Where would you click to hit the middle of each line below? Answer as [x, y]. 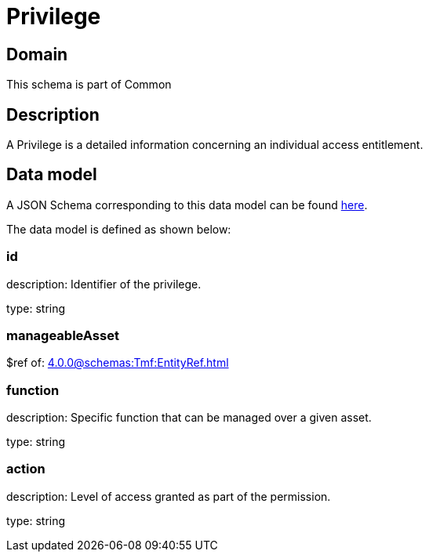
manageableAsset [63, 335]
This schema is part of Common [89, 85]
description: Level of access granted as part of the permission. [169, 496]
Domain [37, 54]
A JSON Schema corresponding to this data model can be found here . [187, 205]
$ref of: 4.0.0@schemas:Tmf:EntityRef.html [118, 363]
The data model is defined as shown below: [119, 229]
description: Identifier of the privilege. [104, 284]
